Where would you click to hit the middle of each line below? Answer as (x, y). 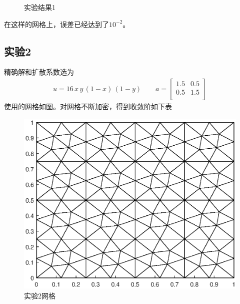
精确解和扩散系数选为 (39, 72)
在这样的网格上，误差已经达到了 (56, 24)
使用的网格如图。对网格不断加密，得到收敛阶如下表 (88, 106)
